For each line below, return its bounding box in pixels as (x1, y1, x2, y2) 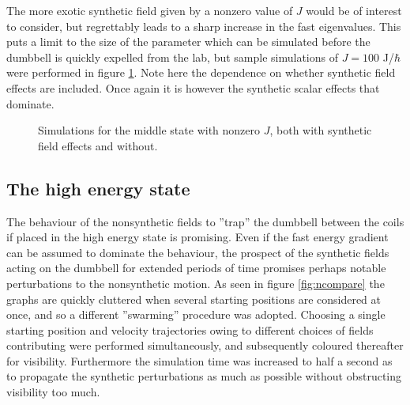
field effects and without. (38, 137, 158, 153)
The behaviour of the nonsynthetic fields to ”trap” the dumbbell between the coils (6, 213, 404, 229)
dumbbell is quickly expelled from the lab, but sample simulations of (6, 48, 338, 65)
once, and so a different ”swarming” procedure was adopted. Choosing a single (6, 306, 386, 323)
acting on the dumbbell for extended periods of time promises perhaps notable (6, 259, 386, 276)
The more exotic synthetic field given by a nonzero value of (6, 2, 293, 18)
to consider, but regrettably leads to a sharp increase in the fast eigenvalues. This (6, 17, 401, 34)
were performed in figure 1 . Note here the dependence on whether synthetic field (6, 64, 396, 81)
